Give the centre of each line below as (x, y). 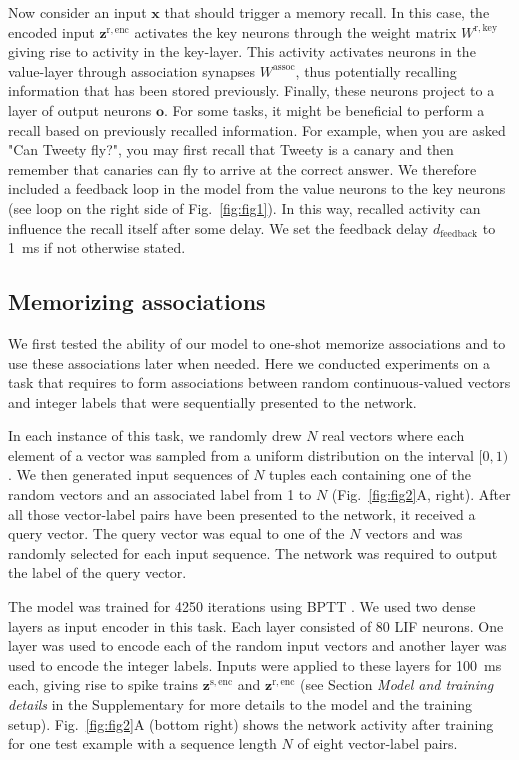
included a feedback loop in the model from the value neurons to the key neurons (257, 188)
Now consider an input (77, 12)
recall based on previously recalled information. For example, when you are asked (257, 129)
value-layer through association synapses (132, 70)
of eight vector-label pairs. (377, 743)
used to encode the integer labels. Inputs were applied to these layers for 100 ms (255, 664)
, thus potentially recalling (376, 70)
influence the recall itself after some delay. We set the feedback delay (218, 227)
